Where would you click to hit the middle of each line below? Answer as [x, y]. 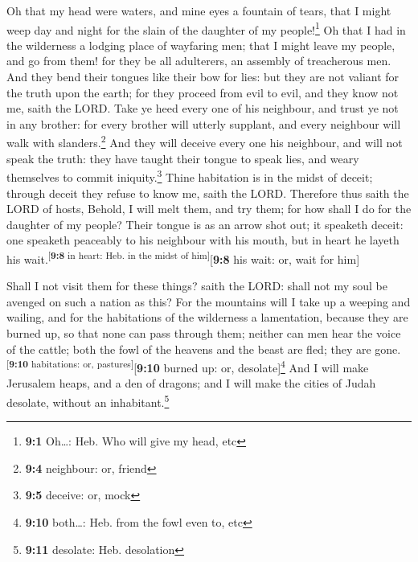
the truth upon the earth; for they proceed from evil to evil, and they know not [203, 92]
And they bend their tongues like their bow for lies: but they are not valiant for [203, 77]
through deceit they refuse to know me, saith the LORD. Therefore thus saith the [208, 193]
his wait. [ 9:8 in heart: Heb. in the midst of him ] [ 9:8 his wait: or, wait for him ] [183, 257]
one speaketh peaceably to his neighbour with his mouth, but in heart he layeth [203, 240]
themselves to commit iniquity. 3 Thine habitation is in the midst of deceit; [190, 176]
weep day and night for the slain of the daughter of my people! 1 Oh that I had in [206, 28]
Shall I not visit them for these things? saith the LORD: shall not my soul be [197, 286]
